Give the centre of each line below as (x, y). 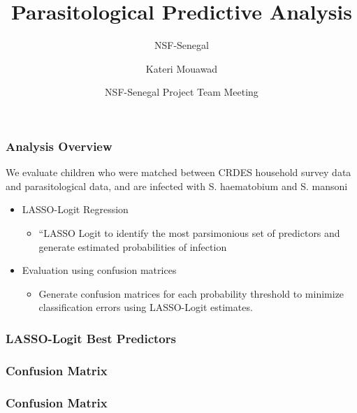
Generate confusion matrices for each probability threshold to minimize (191, 293)
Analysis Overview (59, 146)
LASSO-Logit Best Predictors (91, 338)
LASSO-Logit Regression (75, 209)
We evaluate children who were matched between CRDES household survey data (178, 172)
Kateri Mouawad (182, 68)
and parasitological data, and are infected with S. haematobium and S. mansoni (177, 186)
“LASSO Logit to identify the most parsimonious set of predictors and (189, 232)
